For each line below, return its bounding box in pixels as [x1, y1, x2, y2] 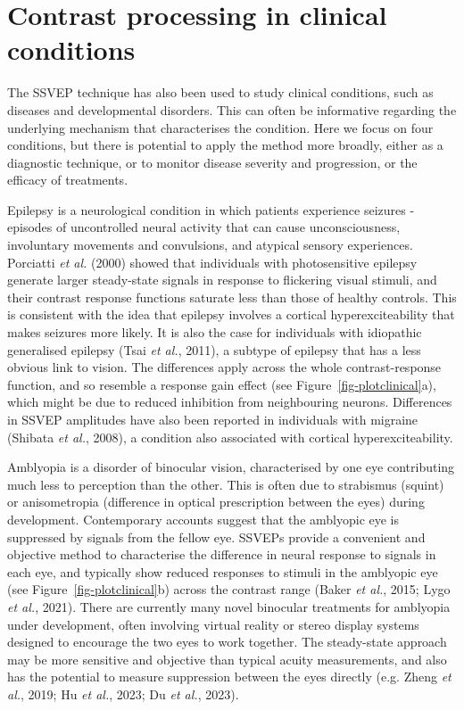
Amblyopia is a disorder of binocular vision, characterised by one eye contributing [7, 458, 455, 476]
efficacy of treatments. [7, 170, 128, 189]
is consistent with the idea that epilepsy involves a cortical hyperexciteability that [7, 305, 455, 324]
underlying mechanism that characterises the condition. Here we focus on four [7, 118, 434, 136]
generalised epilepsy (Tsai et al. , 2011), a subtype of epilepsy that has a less [7, 340, 421, 359]
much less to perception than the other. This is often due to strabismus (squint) [7, 475, 444, 493]
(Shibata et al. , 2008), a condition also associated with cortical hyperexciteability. [7, 427, 453, 446]
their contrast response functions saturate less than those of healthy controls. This [7, 287, 457, 306]
